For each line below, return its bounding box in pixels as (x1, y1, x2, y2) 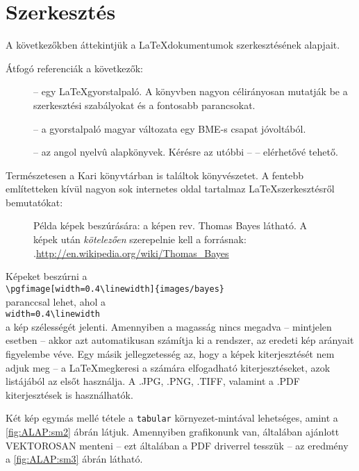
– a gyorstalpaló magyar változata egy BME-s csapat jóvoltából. (33, 121, 306, 135)
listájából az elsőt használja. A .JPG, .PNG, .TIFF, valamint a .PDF (6, 374, 300, 388)
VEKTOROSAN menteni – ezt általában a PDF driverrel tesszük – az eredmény (6, 438, 349, 452)
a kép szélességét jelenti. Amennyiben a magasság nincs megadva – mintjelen (6, 319, 332, 333)
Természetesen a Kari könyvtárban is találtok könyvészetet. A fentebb (6, 167, 303, 182)
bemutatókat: (6, 195, 63, 209)
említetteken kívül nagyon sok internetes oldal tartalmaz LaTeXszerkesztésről (6, 181, 335, 196)
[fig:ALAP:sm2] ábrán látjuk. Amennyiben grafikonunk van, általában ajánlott (6, 424, 340, 438)
